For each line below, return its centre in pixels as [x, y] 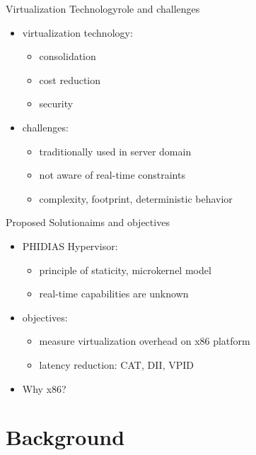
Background [65, 437]
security [56, 104]
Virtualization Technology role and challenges [103, 8]
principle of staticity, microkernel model [125, 270]
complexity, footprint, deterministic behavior [136, 198]
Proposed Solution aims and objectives [88, 222]
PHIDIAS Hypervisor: [70, 246]
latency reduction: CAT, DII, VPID [117, 364]
